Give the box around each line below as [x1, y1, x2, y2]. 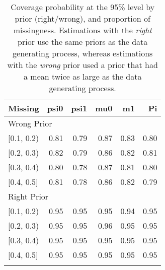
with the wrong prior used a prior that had [7, 59, 158, 71]
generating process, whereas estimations [13, 47, 153, 59]
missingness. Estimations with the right [13, 24, 152, 36]
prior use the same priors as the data [18, 36, 148, 47]
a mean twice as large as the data [24, 71, 142, 82]
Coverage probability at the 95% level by [11, 1, 155, 13]
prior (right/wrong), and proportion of [15, 13, 150, 24]
